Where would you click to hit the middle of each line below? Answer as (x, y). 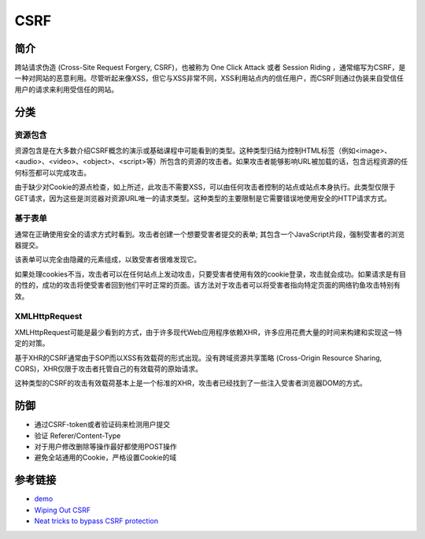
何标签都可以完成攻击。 (52, 173)
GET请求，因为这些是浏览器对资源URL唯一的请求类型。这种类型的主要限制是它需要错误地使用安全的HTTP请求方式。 (203, 198)
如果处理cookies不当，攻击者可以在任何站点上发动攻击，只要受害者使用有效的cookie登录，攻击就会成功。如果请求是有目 (211, 274)
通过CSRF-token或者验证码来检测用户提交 (102, 425)
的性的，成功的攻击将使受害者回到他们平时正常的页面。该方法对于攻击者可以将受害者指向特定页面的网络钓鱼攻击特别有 (207, 285)
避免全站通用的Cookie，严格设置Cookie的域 (105, 458)
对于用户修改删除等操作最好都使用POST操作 (105, 447)
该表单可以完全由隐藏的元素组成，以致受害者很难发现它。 (107, 259)
